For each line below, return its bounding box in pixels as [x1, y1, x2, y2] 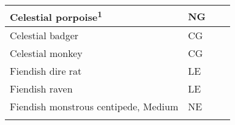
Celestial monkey [10, 46, 83, 61]
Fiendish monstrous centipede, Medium [10, 99, 179, 114]
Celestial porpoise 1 [10, 8, 102, 25]
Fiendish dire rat [10, 64, 82, 78]
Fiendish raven [10, 81, 73, 96]
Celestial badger [10, 28, 79, 43]
